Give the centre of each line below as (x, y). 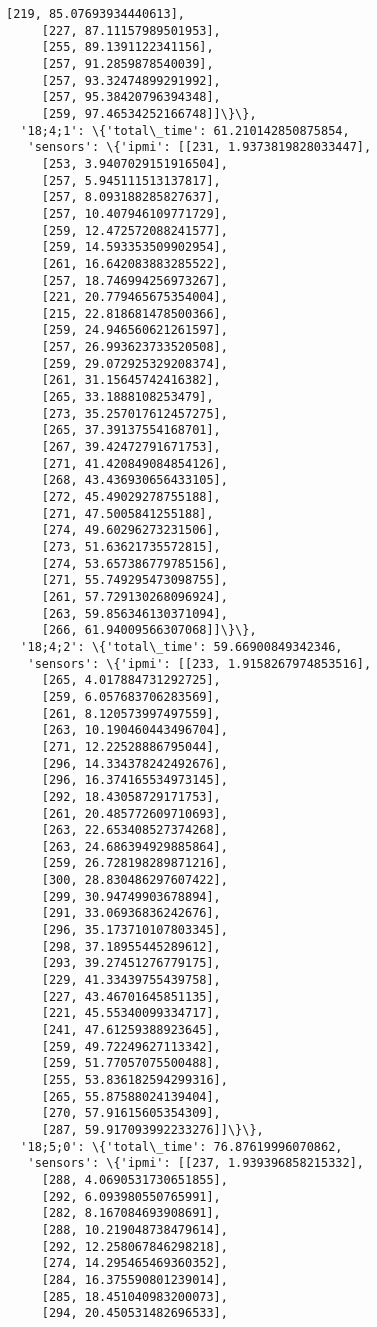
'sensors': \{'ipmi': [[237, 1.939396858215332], (195, 1163)
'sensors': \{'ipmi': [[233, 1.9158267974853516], (199, 663)
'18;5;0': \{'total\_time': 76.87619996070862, (181, 1146)
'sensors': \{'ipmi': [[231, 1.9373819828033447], (199, 147)
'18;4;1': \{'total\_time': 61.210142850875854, (185, 130)
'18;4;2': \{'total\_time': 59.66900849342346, (181, 646)
